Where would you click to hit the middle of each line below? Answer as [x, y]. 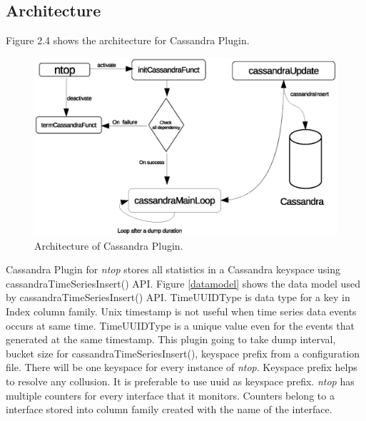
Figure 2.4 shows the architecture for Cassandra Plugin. [128, 40]
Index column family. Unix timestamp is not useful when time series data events [181, 311]
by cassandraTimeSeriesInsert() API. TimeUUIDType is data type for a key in [178, 297]
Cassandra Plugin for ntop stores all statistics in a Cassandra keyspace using [173, 269]
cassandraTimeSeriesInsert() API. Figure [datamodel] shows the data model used [183, 283]
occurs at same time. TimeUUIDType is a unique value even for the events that [180, 325]
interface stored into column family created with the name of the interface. [169, 409]
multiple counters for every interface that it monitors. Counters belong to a [170, 395]
